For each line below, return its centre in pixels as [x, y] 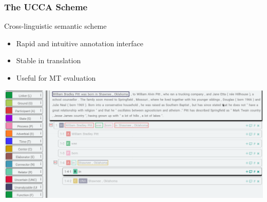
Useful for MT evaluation [56, 78]
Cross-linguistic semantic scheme [55, 26]
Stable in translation [49, 60]
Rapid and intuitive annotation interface [80, 43]
